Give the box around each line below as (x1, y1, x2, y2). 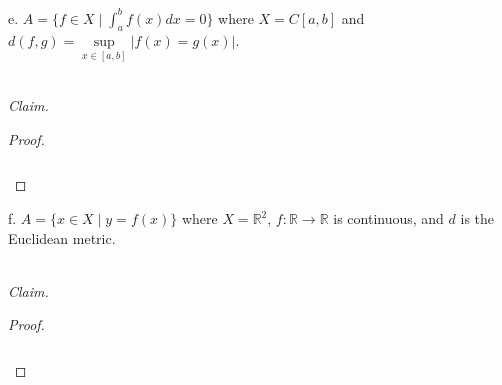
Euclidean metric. (8, 227, 116, 248)
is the (460, 208, 495, 228)
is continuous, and (333, 208, 444, 228)
